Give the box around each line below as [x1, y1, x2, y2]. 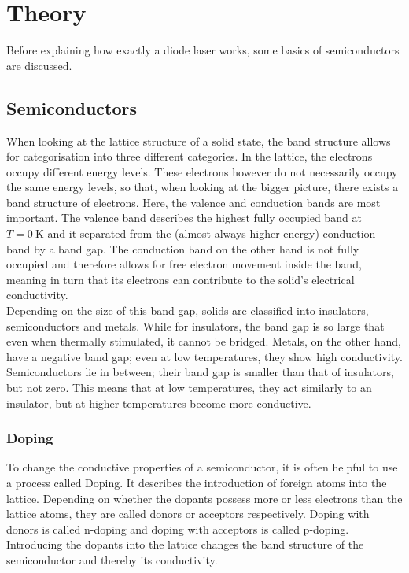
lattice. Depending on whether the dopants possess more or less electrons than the [6, 490, 403, 506]
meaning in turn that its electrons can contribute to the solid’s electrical [6, 271, 355, 287]
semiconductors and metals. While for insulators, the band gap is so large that [6, 317, 385, 334]
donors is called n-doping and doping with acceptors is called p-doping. [6, 520, 349, 537]
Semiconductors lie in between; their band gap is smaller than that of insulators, [6, 364, 394, 380]
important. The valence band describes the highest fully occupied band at [6, 209, 362, 226]
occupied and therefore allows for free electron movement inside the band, [6, 256, 362, 272]
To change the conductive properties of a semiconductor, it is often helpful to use [6, 459, 398, 475]
